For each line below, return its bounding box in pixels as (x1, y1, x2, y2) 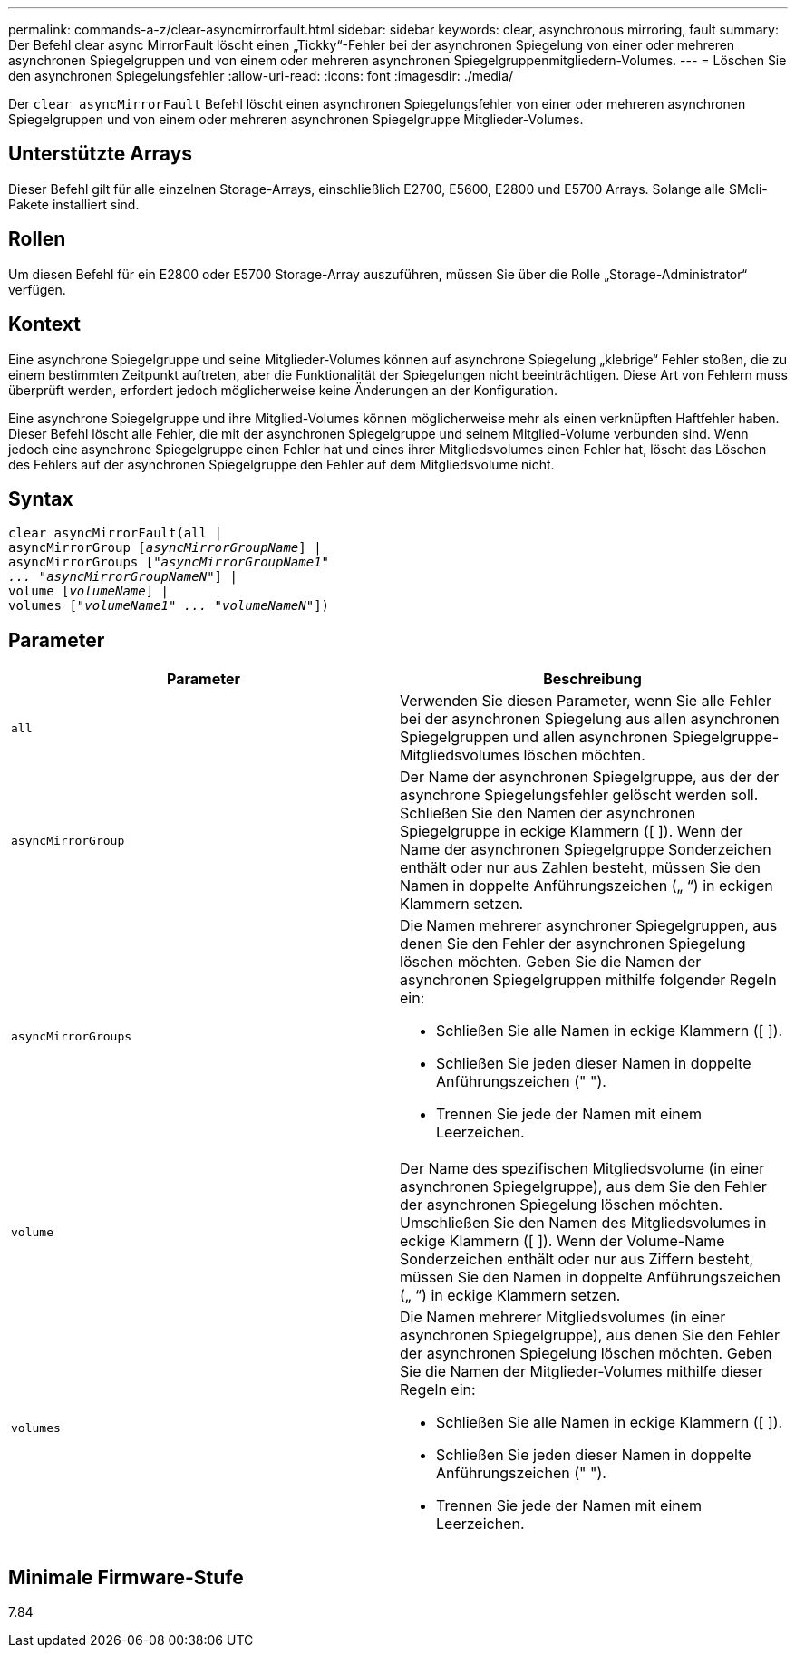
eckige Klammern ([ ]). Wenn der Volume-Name (400, 1232, 725, 1251)
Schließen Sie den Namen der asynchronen (400, 804, 696, 823)
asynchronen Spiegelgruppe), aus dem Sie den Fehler (400, 1177, 767, 1196)
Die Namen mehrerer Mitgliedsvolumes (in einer (400, 1308, 726, 1327)
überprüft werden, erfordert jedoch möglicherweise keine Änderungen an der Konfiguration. (8, 382, 558, 398)
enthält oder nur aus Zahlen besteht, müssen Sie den (400, 858, 761, 877)
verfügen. (8, 281, 66, 297)
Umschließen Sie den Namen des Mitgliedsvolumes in (400, 1214, 767, 1233)
